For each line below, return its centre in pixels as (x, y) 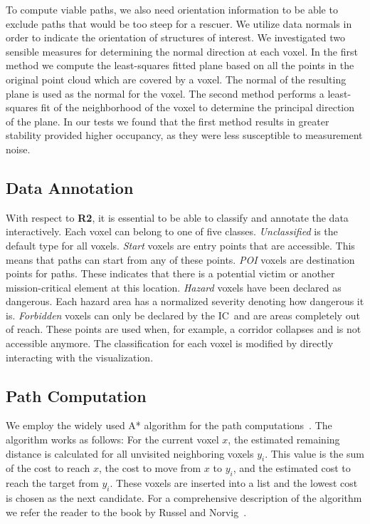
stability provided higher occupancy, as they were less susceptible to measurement (184, 135)
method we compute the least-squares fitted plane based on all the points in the (180, 65)
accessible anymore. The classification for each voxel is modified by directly (170, 343)
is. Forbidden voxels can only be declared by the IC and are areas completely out (183, 315)
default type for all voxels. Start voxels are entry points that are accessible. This (180, 245)
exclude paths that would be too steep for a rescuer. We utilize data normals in (179, 23)
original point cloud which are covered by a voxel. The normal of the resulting (176, 79)
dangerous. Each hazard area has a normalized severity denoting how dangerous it (185, 301)
